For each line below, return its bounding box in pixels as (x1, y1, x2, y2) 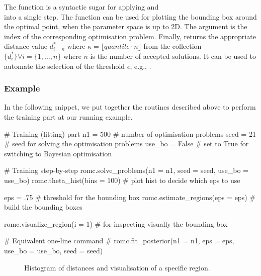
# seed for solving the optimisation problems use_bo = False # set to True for (4, 138, 249, 149)
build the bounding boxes (4, 202, 82, 212)
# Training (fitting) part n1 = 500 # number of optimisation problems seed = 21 (4, 128, 256, 139)
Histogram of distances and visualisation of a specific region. (24, 262, 210, 272)
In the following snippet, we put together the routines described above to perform (4, 102, 256, 112)
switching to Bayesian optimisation (4, 148, 112, 158)
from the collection (143, 41, 202, 51)
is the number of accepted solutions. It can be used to (90, 50, 256, 61)
